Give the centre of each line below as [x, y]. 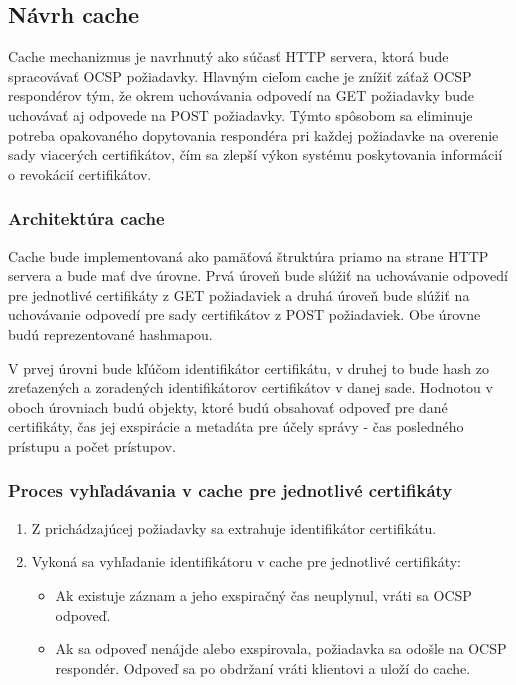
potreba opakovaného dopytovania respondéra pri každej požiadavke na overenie [253, 134]
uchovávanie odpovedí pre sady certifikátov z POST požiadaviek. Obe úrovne [244, 314]
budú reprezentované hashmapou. [110, 333]
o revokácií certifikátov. [80, 173]
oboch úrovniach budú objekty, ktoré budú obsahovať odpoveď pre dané [228, 406]
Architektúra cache [86, 218]
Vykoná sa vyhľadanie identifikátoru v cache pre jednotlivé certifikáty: [246, 561]
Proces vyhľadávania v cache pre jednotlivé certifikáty [230, 490]
